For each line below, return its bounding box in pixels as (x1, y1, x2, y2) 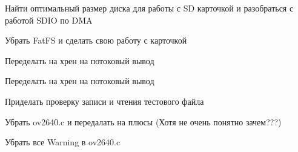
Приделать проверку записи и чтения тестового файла (5, 94, 204, 107)
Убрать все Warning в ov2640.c (5, 136, 121, 148)
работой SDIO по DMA (5, 13, 93, 26)
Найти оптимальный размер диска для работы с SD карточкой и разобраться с (5, 2, 294, 14)
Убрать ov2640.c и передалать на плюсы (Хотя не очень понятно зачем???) (5, 115, 282, 128)
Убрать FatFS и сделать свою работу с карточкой (5, 34, 187, 47)
